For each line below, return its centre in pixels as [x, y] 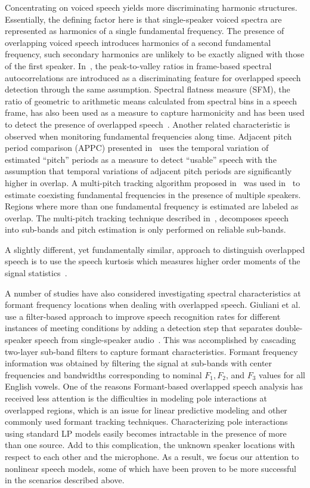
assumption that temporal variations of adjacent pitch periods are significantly [148, 171]
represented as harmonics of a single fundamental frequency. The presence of [145, 31]
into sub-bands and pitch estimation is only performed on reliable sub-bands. [145, 229]
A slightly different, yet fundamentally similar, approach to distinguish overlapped [155, 249]
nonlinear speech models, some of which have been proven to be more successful [151, 468]
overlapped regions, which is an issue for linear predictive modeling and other [146, 410]
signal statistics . [36, 273]
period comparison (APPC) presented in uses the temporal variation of [137, 148]
